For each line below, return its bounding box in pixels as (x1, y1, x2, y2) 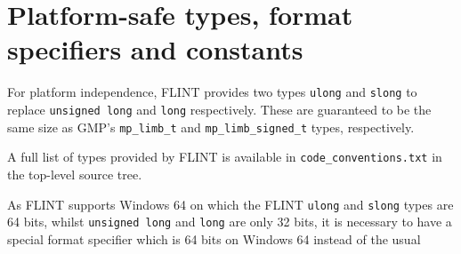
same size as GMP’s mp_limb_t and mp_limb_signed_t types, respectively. (7, 117, 415, 136)
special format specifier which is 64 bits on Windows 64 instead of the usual (7, 229, 421, 248)
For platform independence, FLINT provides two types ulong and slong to (7, 83, 417, 101)
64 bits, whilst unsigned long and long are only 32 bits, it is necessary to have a (7, 212, 452, 231)
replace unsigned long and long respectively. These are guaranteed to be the (7, 99, 432, 118)
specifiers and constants (7, 31, 303, 67)
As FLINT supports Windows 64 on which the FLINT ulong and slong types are (7, 194, 454, 213)
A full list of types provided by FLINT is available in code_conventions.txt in (7, 147, 442, 166)
